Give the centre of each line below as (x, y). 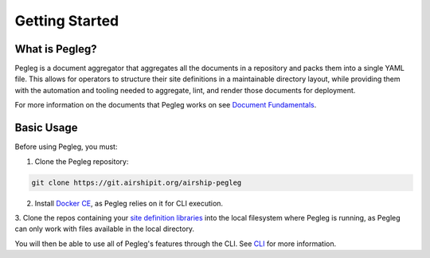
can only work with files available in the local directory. (105, 229)
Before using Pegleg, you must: (66, 147)
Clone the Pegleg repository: (82, 161)
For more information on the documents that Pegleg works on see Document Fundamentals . (166, 105)
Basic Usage (46, 128)
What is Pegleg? (56, 49)
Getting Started (67, 21)
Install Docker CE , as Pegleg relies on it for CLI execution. (129, 203)
